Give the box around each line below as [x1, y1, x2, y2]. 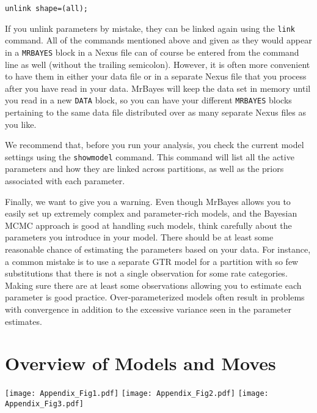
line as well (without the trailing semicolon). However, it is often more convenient [5, 58, 310, 70]
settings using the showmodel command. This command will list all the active [5, 150, 294, 163]
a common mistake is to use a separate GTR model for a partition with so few [5, 255, 299, 267]
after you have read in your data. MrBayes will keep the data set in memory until [5, 81, 311, 94]
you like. [5, 117, 37, 130]
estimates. [5, 314, 42, 327]
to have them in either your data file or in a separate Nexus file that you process [5, 70, 307, 83]
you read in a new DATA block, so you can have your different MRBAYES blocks [5, 94, 292, 106]
